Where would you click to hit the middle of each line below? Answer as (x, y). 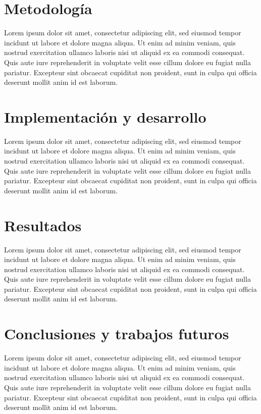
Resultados (43, 225)
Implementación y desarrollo (105, 116)
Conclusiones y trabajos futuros (117, 333)
